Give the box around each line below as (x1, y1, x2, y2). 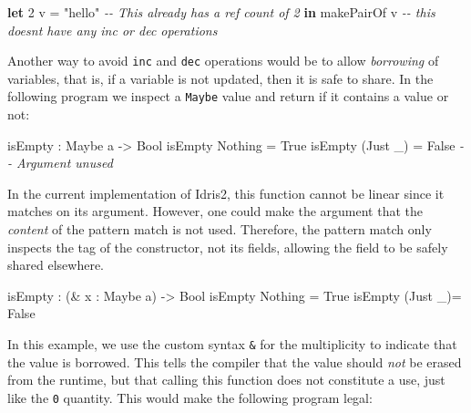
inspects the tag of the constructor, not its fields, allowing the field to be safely (7, 237, 448, 256)
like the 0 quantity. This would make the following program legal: (7, 387, 373, 407)
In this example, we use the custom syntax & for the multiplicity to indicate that (7, 335, 457, 354)
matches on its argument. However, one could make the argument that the (7, 201, 423, 221)
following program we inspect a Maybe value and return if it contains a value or (7, 87, 449, 106)
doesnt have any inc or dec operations (7, 20, 218, 39)
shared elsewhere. (7, 255, 104, 274)
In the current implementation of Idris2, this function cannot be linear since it (7, 183, 445, 202)
